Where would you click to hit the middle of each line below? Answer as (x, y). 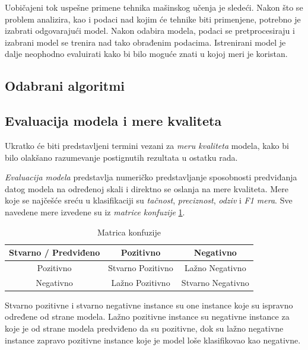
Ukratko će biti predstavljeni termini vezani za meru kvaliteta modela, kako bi (147, 145)
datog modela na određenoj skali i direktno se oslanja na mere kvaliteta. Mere (147, 188)
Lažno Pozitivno (141, 282)
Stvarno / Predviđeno (55, 252)
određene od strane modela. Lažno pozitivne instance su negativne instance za (147, 316)
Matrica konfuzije (129, 232)
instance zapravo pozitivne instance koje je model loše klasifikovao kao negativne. (153, 340)
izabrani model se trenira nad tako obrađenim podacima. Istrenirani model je (145, 42)
